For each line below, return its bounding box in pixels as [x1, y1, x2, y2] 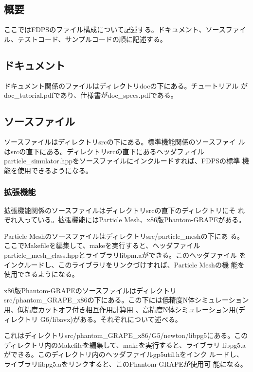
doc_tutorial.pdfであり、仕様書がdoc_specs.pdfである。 [4, 90, 178, 100]
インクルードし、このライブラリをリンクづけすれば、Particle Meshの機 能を [4, 259, 245, 269]
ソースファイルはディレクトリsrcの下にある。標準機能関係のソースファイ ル [4, 136, 245, 146]
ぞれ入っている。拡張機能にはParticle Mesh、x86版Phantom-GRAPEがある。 [4, 214, 246, 225]
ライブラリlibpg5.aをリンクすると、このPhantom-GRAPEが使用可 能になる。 [4, 358, 247, 369]
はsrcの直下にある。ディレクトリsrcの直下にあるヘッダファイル [4, 146, 204, 156]
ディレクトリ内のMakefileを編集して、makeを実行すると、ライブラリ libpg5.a [4, 339, 246, 350]
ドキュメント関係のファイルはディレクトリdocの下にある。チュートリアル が [4, 80, 248, 90]
